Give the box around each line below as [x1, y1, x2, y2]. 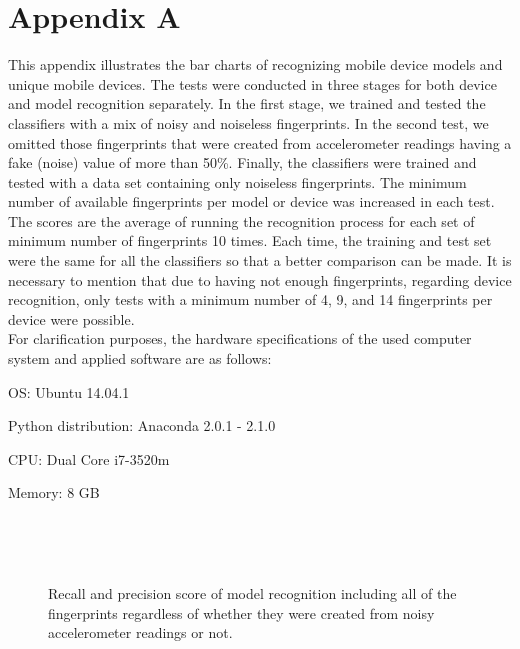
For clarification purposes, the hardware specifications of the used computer [8, 328, 472, 349]
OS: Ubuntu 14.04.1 [8, 381, 130, 402]
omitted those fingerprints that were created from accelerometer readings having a [8, 132, 512, 153]
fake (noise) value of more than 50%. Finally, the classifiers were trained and [8, 152, 477, 173]
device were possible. [8, 308, 135, 329]
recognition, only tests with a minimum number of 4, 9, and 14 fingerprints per [8, 289, 493, 310]
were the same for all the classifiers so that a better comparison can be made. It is [8, 250, 512, 271]
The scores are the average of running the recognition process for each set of [8, 210, 475, 231]
